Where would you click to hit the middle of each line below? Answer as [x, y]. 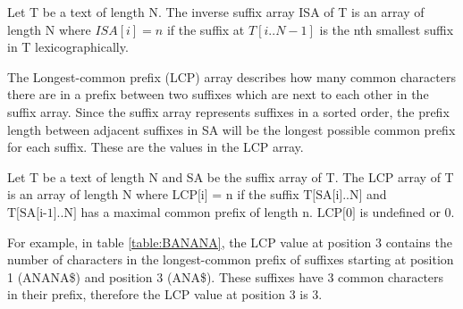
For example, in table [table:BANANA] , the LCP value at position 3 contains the [230, 242]
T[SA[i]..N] [333, 196]
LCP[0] [336, 213]
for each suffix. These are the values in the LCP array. [156, 147]
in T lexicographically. [68, 47]
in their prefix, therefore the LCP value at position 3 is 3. [165, 294]
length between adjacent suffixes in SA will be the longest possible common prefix [231, 129]
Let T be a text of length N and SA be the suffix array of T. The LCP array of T [231, 176]
